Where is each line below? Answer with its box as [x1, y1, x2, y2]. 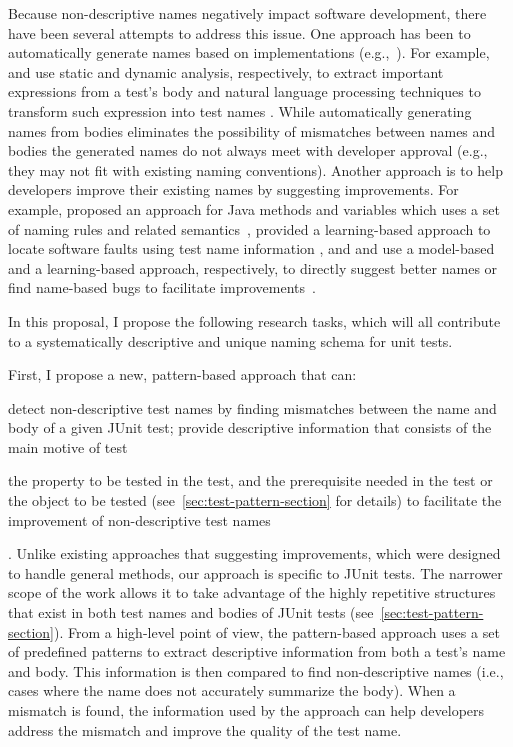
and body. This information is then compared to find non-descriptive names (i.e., [8, 660, 504, 681]
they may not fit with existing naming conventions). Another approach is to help [8, 159, 503, 180]
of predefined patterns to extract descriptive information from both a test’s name [8, 641, 506, 662]
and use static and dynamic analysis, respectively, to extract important [8, 61, 444, 82]
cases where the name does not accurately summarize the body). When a [8, 680, 456, 701]
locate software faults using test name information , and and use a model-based [8, 238, 495, 259]
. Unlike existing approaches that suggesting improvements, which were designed [8, 543, 501, 564]
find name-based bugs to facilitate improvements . [8, 277, 316, 298]
